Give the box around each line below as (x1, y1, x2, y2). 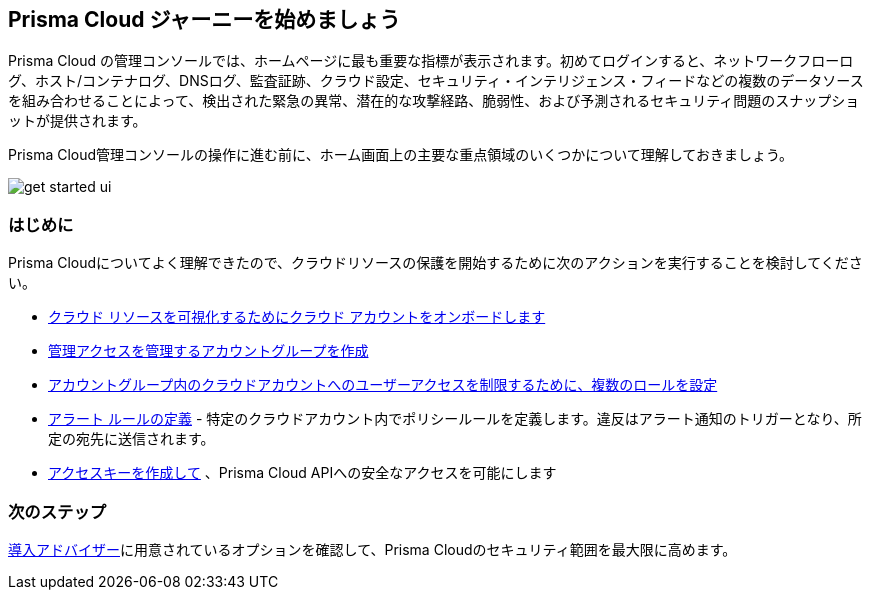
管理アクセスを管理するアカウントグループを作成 (48, 342, 369, 360)
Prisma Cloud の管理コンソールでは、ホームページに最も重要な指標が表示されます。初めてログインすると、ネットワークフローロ (8, 52, 854, 70)
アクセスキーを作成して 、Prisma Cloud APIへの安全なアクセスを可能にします (48, 464, 557, 482)
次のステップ (8, 501, 107, 522)
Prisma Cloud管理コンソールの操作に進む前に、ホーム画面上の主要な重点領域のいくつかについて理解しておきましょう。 (8, 146, 794, 164)
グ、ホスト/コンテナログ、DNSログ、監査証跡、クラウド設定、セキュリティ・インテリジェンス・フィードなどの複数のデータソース (8, 72, 864, 90)
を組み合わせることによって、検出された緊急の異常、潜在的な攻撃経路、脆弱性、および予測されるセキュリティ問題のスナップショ (8, 92, 860, 110)
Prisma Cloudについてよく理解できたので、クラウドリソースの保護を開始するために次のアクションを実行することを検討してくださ (8, 254, 863, 272)
